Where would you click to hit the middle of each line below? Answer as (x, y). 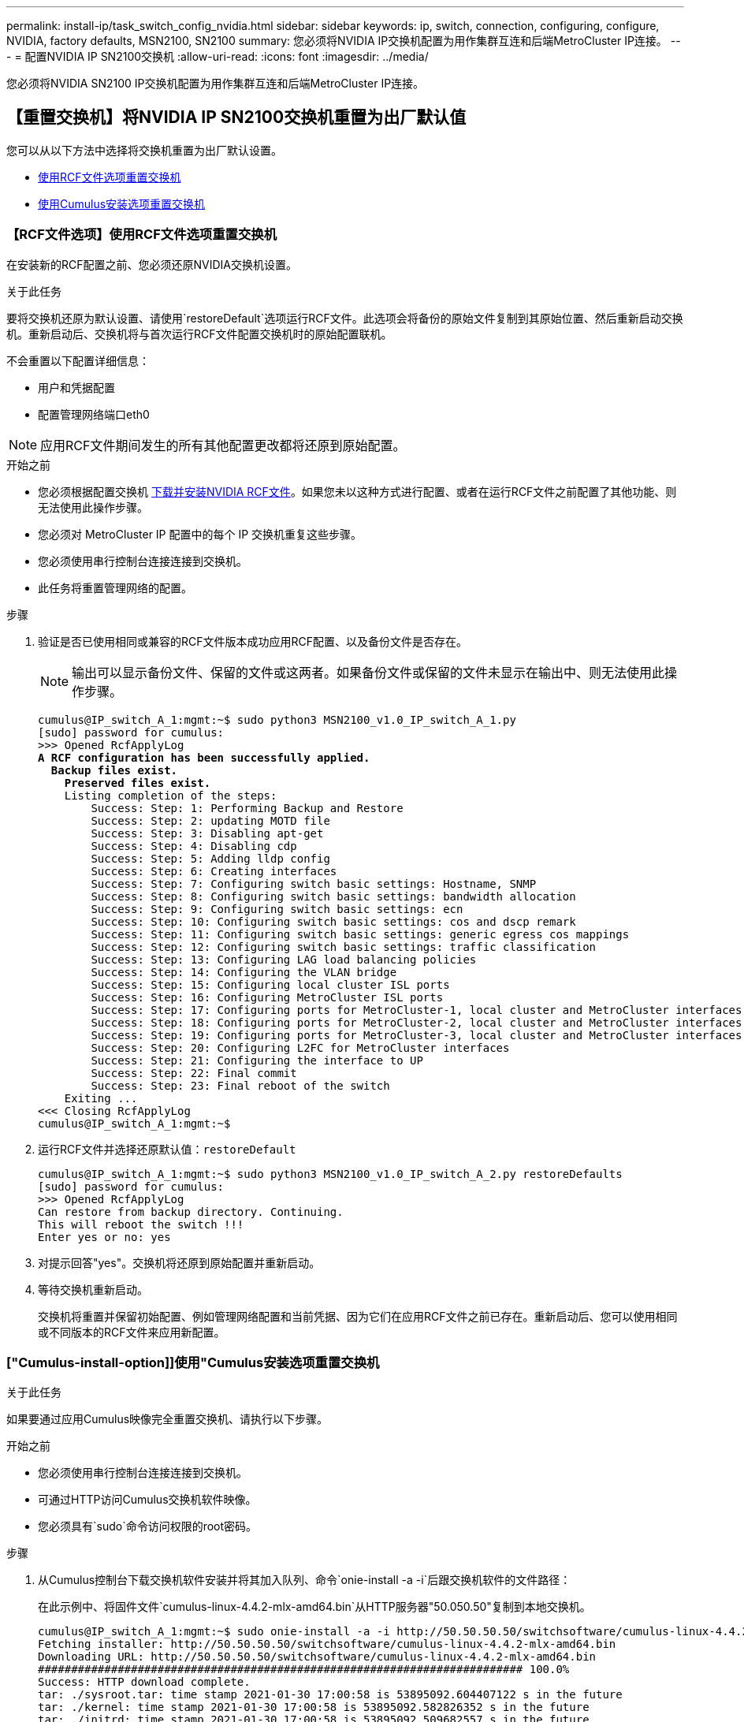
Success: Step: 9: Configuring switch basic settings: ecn (277, 909)
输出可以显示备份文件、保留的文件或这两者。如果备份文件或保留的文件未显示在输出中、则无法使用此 (368, 672)
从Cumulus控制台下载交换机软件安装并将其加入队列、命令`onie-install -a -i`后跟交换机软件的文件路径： (305, 1580)
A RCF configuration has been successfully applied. (204, 757)
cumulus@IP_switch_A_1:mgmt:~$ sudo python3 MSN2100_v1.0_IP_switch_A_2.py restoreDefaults (330, 1174)
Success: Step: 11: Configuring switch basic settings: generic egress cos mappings (360, 934)
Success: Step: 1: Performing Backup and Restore (247, 808)
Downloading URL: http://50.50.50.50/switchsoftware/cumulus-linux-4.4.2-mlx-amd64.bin (317, 1657)
